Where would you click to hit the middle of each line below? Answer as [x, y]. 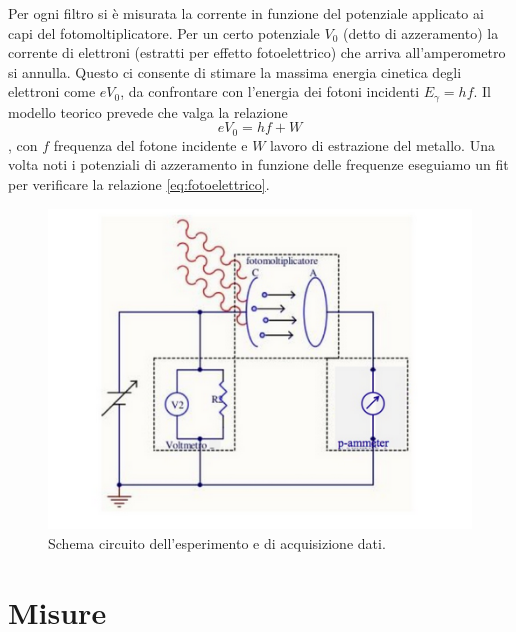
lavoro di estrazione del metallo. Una [382, 144]
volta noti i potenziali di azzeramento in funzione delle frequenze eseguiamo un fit [258, 164]
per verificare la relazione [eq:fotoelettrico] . [139, 184]
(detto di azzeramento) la [421, 32]
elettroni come [52, 91]
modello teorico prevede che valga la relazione [148, 111]
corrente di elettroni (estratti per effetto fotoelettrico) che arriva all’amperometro [257, 52]
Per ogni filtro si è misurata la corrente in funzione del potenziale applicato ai [246, 13]
